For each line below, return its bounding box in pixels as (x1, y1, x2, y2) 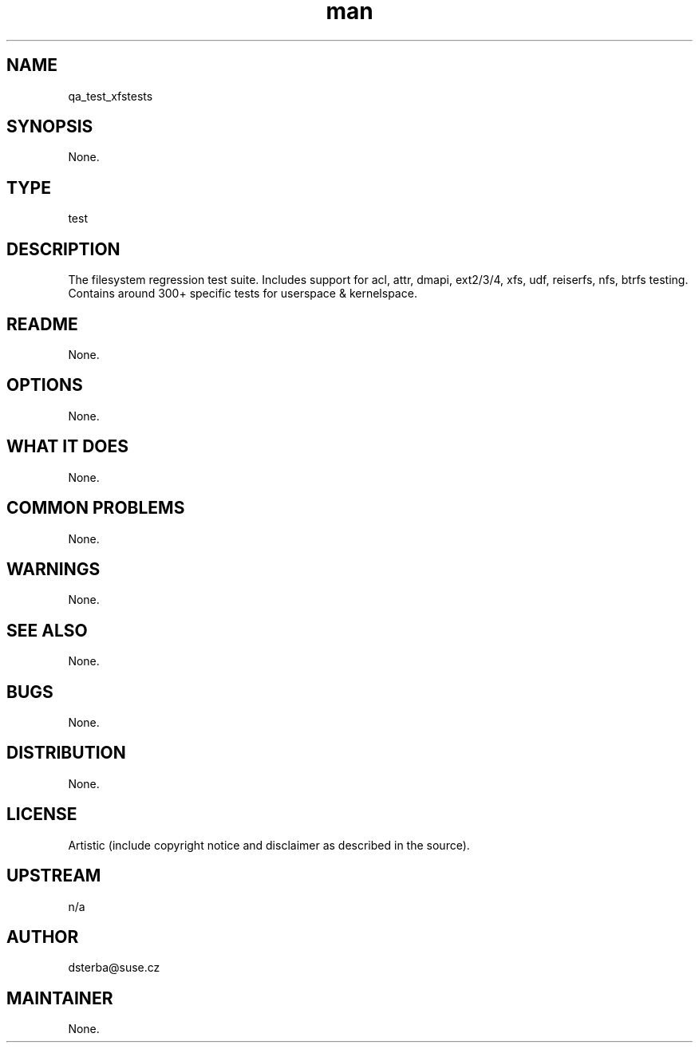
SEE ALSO (6, 620, 88, 641)
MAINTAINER (6, 988, 113, 1008)
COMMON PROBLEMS (6, 498, 185, 519)
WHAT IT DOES (6, 436, 129, 457)
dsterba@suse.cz (68, 960, 160, 975)
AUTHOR (6, 926, 79, 947)
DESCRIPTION (6, 239, 120, 259)
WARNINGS (6, 558, 101, 579)
